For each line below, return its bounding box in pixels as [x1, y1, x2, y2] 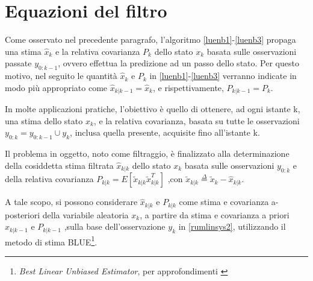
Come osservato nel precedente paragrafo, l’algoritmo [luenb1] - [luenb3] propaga [5, 33, 296, 46]
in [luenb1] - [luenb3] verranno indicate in [149, 69, 297, 82]
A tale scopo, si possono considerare [5, 195, 138, 208]
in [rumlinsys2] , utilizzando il [178, 220, 286, 233]
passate [5, 57, 32, 69]
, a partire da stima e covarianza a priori [140, 208, 290, 221]
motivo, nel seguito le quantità [5, 69, 117, 82]
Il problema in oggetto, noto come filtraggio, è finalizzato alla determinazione [5, 147, 290, 160]
